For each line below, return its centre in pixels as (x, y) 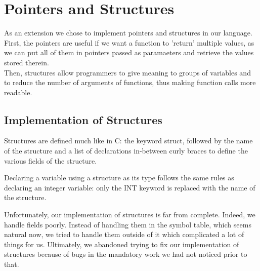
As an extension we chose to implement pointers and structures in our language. (128, 33)
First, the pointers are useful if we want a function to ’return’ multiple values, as (129, 42)
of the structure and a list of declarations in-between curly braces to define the (126, 151)
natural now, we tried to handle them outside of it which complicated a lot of (124, 234)
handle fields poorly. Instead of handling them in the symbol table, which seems (128, 224)
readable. (18, 92)
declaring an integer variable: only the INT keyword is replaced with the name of (130, 187)
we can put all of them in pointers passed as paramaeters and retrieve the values (129, 52)
